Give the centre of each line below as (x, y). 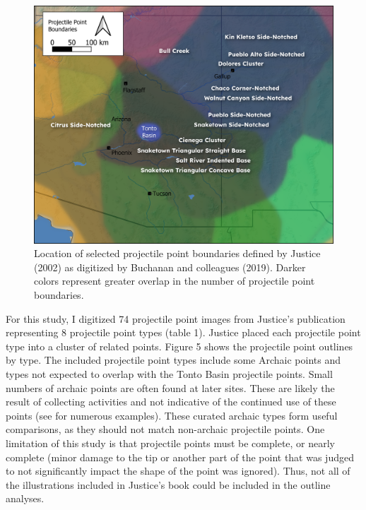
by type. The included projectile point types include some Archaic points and (173, 360)
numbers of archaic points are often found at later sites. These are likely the (170, 387)
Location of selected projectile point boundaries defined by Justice (177, 253)
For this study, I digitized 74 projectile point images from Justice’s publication (176, 318)
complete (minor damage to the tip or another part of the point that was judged (180, 457)
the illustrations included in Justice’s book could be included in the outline (168, 484)
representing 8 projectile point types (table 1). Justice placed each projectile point (183, 332)
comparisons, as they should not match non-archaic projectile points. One (165, 429)
